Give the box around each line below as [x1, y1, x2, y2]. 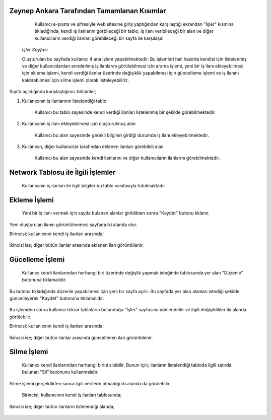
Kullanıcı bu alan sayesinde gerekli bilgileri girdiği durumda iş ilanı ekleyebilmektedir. [34, 132, 209, 138]
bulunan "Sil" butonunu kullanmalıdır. [22, 369, 99, 375]
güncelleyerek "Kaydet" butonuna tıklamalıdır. [9, 295, 104, 302]
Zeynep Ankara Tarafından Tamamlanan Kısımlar [9, 7, 166, 15]
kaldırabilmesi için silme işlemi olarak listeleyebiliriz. [22, 77, 129, 83]
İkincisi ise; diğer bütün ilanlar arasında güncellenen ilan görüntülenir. [9, 334, 153, 340]
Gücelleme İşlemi [9, 255, 65, 264]
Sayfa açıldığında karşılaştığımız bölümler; [9, 89, 97, 95]
